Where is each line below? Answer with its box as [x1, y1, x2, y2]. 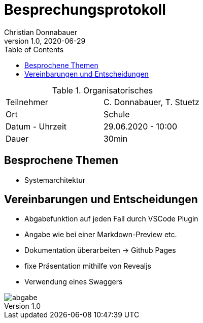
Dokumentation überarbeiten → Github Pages [24, 246, 176, 255]
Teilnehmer [6, 96, 48, 107]
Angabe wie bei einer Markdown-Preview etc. [24, 230, 177, 239]
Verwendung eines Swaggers [24, 277, 123, 286]
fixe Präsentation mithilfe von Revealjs [24, 262, 151, 271]
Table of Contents [4, 45, 64, 54]
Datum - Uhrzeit [6, 121, 67, 132]
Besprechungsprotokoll [4, 1, 166, 18]
